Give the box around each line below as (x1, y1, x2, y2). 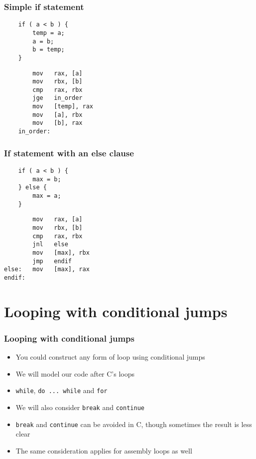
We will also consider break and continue (15, 402, 144, 412)
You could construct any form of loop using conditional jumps (15, 352, 205, 362)
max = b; (32, 175, 61, 183)
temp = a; (32, 29, 65, 36)
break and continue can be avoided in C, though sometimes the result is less (15, 419, 252, 429)
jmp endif (32, 257, 72, 265)
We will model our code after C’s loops (15, 368, 135, 379)
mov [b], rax (32, 119, 83, 127)
